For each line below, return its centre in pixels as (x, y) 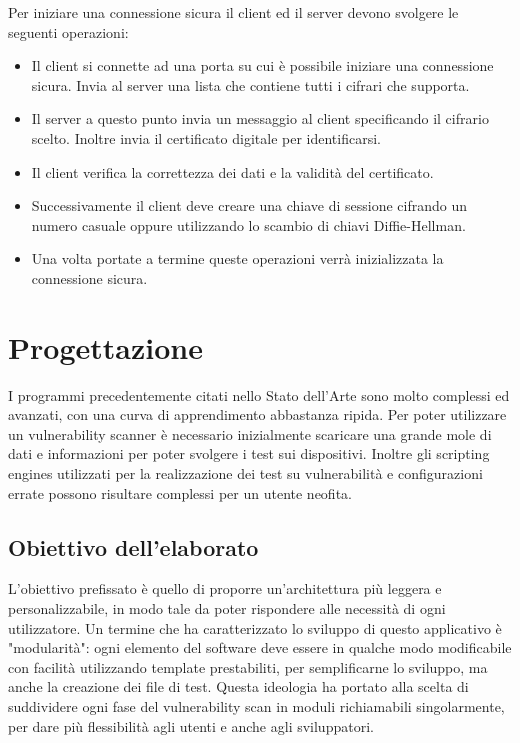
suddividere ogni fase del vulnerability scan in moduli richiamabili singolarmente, (256, 705)
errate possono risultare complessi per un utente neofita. (180, 492)
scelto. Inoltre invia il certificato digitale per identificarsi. (206, 137)
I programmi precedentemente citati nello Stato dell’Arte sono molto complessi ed (259, 394)
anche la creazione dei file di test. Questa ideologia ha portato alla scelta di (238, 686)
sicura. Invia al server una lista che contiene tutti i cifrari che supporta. (250, 84)
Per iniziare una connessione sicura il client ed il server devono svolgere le (233, 12)
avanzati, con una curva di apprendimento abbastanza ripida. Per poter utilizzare (257, 414)
